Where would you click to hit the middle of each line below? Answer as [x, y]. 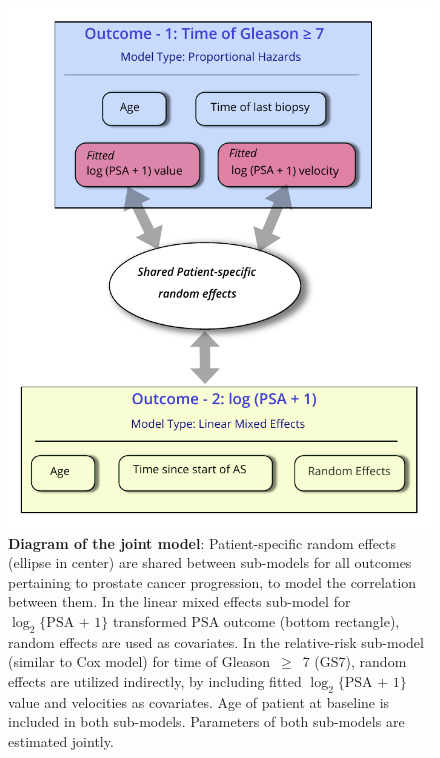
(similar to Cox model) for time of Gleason [139, 661]
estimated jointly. [61, 740]
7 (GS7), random [354, 661]
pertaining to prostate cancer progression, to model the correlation [212, 581]
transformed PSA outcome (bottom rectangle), [256, 620]
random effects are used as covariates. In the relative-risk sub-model [216, 641]
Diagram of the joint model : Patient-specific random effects [202, 542]
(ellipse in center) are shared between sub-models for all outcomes [210, 562]
